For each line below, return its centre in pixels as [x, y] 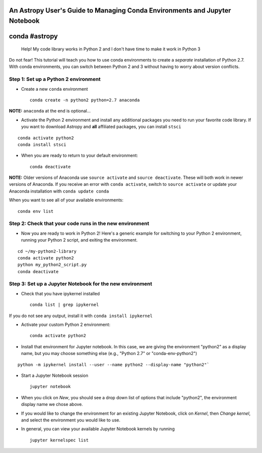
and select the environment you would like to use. [71, 420]
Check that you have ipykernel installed [60, 293]
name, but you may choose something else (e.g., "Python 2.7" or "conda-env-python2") [109, 354]
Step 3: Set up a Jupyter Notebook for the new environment [81, 284]
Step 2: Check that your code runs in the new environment [79, 224]
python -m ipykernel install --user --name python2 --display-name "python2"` [114, 364]
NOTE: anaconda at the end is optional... [50, 111]
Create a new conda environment [55, 89]
